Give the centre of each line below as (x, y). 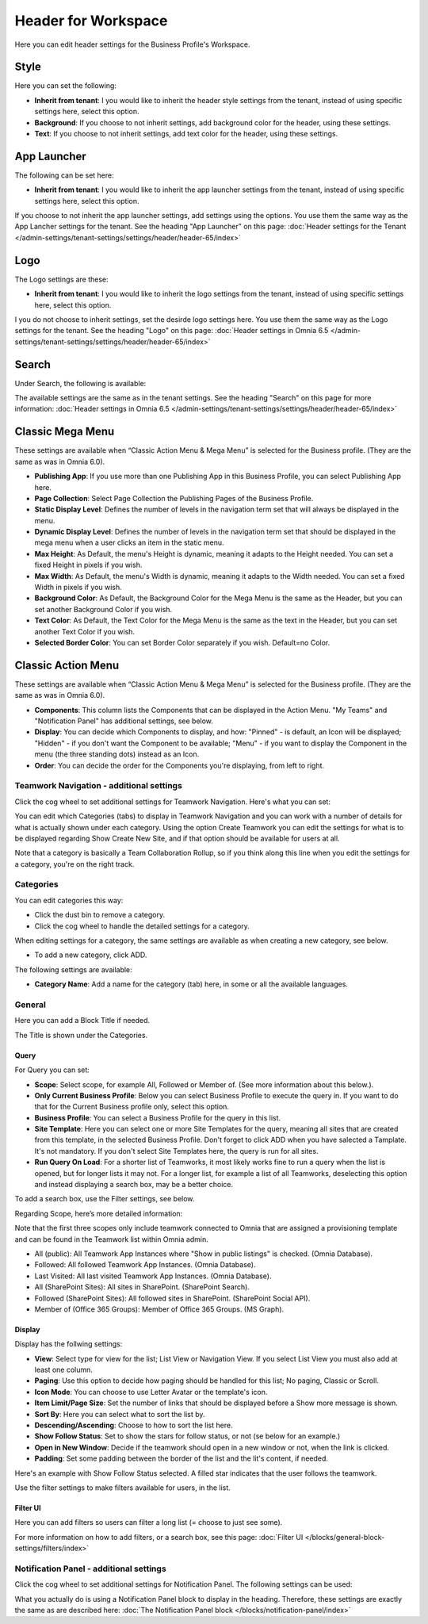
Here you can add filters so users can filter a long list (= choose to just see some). (149, 1522)
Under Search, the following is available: (80, 383)
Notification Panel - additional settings (90, 1568)
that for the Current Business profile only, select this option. (132, 1107)
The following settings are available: (73, 969)
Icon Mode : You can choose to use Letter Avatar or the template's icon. (151, 1392)
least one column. (63, 1370)
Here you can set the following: (65, 86)
